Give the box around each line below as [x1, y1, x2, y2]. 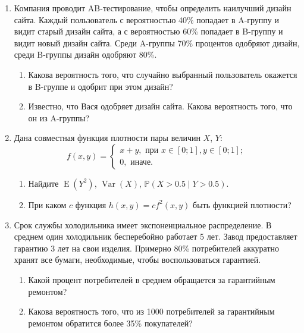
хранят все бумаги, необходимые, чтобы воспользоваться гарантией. [14, 253, 261, 266]
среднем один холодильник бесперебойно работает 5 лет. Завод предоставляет [14, 230, 297, 243]
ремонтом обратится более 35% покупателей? [28, 316, 193, 329]
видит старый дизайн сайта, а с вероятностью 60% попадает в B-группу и [14, 25, 283, 37]
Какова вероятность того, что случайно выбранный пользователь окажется [28, 68, 297, 80]
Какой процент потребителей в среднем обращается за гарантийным [28, 273, 275, 285]
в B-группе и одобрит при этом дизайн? [28, 80, 173, 92]
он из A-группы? [28, 111, 90, 124]
